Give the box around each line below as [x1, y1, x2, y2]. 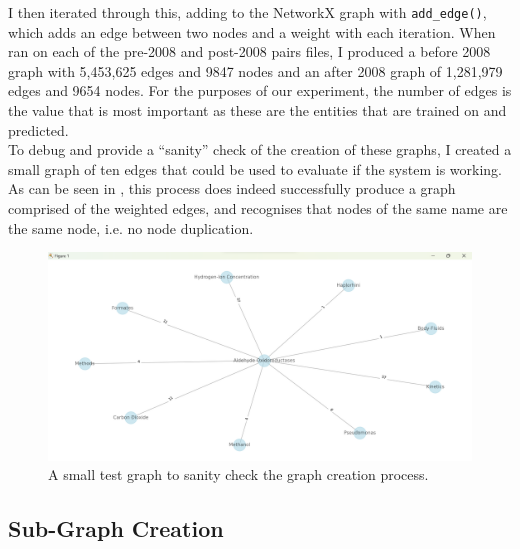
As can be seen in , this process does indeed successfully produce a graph [8, 178, 456, 199]
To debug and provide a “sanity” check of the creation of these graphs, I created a [8, 139, 512, 160]
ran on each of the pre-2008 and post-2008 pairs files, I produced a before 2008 [8, 41, 491, 62]
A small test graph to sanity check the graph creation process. [48, 464, 429, 485]
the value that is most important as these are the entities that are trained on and [8, 100, 507, 121]
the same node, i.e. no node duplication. [8, 217, 254, 238]
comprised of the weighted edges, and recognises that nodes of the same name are [8, 198, 508, 218]
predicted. [8, 119, 69, 140]
